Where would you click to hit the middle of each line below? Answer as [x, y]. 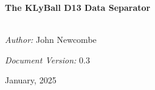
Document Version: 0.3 [47, 59]
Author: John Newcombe [51, 39]
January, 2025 [31, 80]
